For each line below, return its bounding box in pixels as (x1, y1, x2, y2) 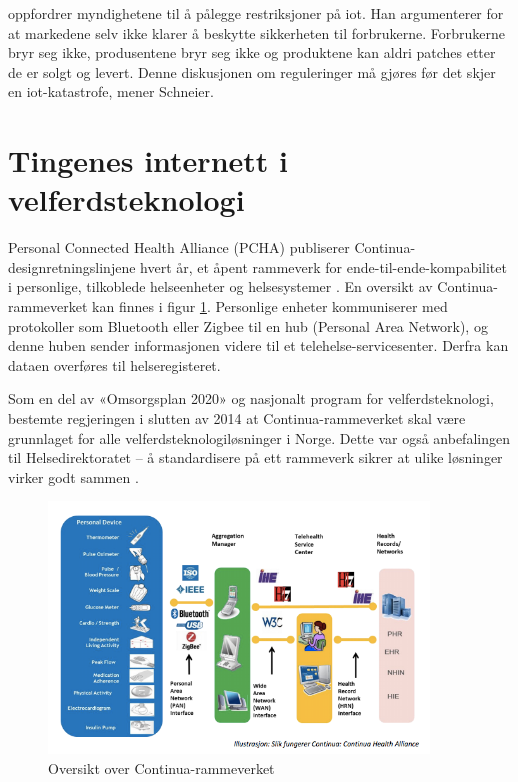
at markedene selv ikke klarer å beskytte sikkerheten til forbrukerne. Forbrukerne (8, 22, 506, 43)
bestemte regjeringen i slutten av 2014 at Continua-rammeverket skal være (8, 408, 466, 429)
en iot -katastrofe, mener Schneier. (8, 81, 214, 102)
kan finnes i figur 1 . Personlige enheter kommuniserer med (92, 296, 448, 317)
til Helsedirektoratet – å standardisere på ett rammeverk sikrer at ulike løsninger (8, 447, 503, 468)
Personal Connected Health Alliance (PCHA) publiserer (8, 237, 350, 258)
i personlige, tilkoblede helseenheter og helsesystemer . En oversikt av (8, 276, 433, 297)
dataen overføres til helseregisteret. (8, 354, 221, 375)
